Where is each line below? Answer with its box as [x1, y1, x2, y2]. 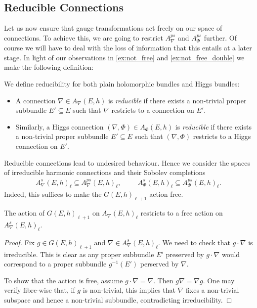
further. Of [204, 32, 237, 43]
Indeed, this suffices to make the [4, 189, 102, 199]
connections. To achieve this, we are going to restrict [4, 32, 163, 43]
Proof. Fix [4, 237, 35, 247]
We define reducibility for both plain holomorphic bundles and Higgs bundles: [4, 79, 240, 88]
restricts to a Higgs [193, 131, 251, 141]
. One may [203, 275, 235, 285]
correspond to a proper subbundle [4, 259, 107, 269]
